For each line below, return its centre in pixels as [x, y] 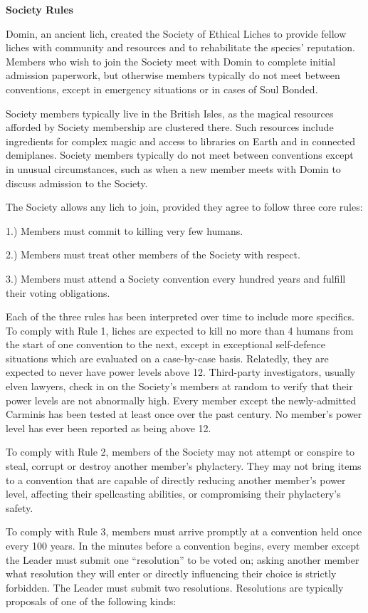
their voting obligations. [58, 292]
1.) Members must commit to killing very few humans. [125, 230]
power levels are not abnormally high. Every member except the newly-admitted [181, 400]
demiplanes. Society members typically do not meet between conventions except [180, 155]
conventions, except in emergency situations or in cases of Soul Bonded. [162, 89]
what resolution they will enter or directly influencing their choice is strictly [171, 573]
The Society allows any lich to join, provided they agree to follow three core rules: [184, 207]
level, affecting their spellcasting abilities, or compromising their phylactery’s [173, 494]
